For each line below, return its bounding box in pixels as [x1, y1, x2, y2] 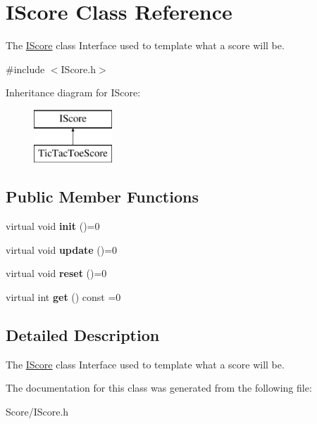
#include [6, 61, 45, 76]
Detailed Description [6, 324, 160, 346]
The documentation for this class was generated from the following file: [6, 380, 312, 395]
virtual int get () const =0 [6, 290, 121, 304]
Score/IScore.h [6, 404, 69, 419]
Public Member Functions [6, 186, 199, 207]
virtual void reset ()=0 [6, 266, 107, 281]
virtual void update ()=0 [6, 242, 118, 257]
